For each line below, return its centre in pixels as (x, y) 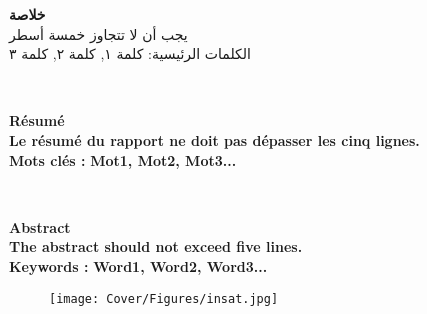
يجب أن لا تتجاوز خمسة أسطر (98, 33)
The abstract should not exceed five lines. (156, 246)
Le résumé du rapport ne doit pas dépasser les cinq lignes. (214, 139)
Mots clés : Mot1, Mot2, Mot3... (123, 159)
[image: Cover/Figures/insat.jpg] (164, 298)
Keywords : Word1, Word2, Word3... (138, 265)
